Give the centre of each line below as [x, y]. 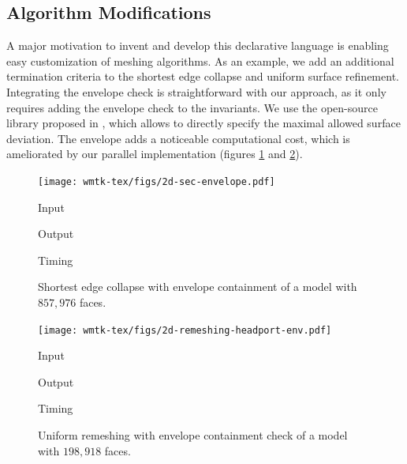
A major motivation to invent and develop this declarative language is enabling [198, 45]
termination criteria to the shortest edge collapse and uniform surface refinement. [203, 76]
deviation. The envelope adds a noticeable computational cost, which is [178, 138]
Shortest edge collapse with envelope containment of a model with [198, 287]
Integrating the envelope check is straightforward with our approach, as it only [196, 91]
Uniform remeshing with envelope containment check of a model [193, 435]
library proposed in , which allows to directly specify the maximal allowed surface [203, 123]
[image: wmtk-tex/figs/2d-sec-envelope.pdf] [157, 181]
